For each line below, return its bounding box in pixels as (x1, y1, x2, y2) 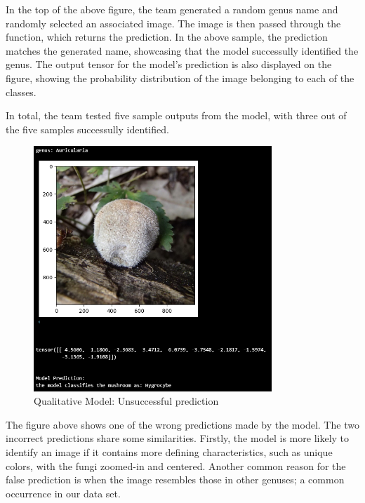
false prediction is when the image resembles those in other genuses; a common (6, 472, 345, 487)
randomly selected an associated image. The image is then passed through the (6, 15, 341, 30)
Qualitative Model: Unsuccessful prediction (34, 394, 219, 408)
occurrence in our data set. (6, 485, 121, 500)
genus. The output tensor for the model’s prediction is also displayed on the (6, 57, 332, 72)
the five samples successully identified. (6, 121, 169, 136)
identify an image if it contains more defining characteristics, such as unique (6, 445, 333, 460)
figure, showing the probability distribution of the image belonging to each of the (6, 70, 354, 85)
